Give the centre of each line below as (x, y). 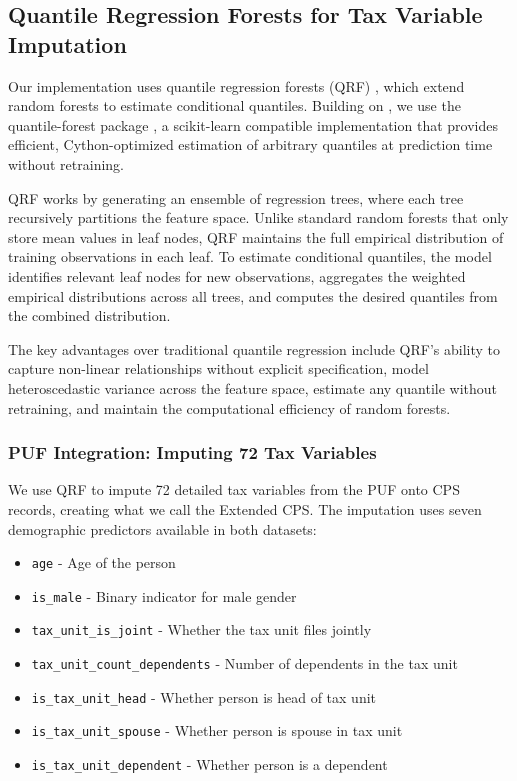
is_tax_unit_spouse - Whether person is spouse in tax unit (217, 730)
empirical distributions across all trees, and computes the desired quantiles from (253, 295)
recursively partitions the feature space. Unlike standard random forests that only (258, 217)
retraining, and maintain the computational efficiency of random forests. (229, 407)
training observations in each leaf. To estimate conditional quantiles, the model (250, 256)
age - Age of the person (103, 562)
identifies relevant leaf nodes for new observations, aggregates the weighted (237, 275)
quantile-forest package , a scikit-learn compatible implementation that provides (253, 124)
